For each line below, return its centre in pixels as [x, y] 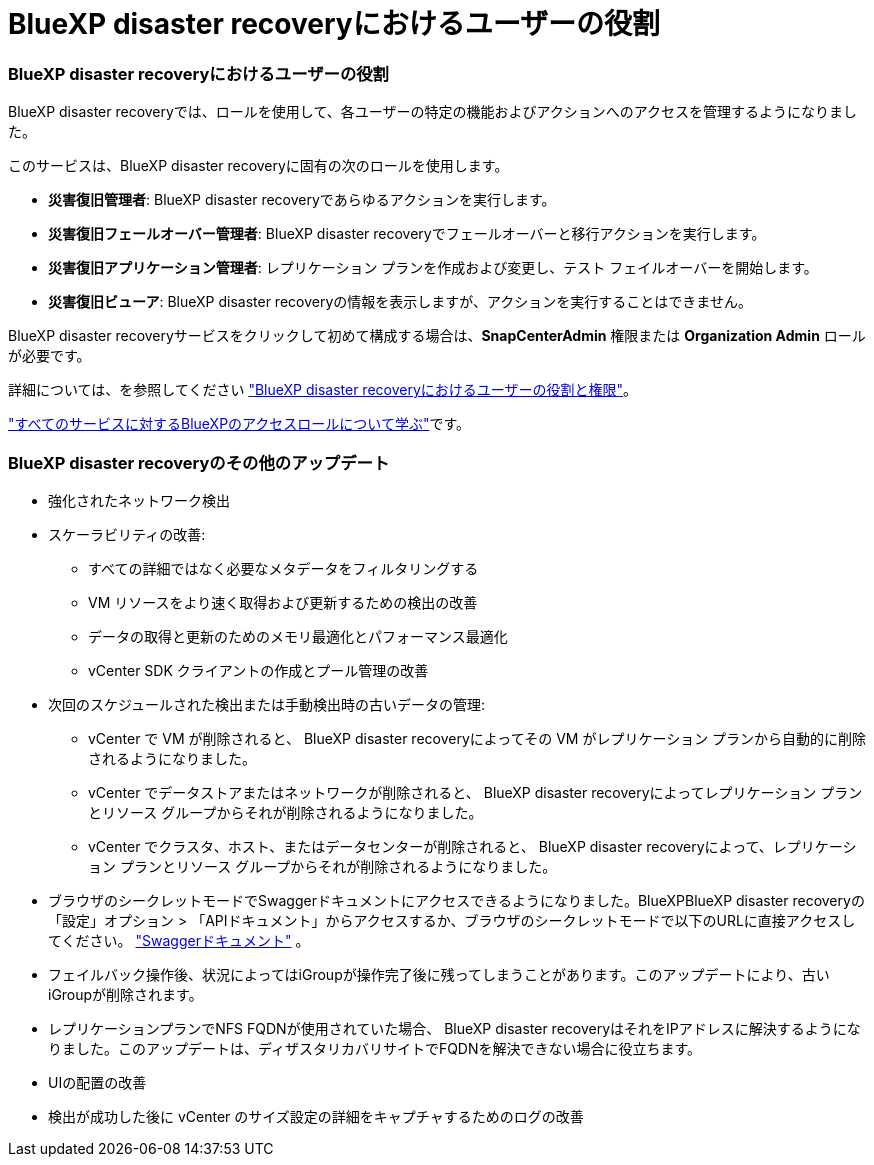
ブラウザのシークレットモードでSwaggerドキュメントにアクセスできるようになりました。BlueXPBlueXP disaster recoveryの [456, 900]
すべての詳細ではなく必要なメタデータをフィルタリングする [283, 568]
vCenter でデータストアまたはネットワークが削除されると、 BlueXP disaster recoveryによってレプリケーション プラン [475, 792]
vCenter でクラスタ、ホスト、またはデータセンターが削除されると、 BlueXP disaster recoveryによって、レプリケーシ [472, 846]
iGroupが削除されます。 [125, 994]
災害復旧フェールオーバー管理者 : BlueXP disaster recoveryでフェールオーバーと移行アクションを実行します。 [407, 234]
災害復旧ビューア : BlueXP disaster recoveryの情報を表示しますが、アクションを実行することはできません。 [400, 302]
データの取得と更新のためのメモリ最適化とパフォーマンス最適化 [298, 636]
